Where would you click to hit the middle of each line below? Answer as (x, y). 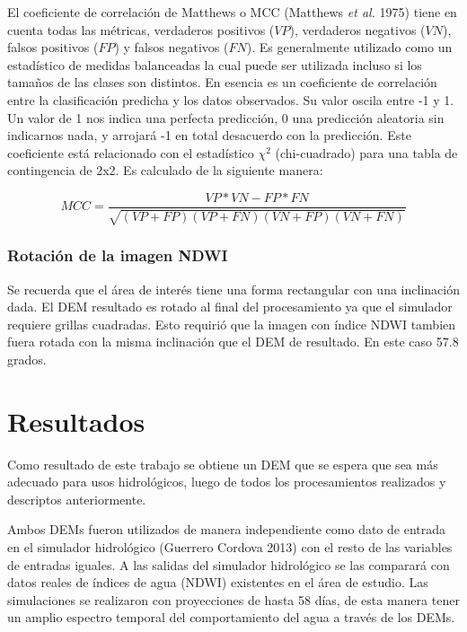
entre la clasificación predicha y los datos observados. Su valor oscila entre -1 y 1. (231, 99)
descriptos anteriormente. (77, 499)
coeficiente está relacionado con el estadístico (131, 152)
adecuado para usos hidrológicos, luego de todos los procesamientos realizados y (227, 482)
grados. (27, 359)
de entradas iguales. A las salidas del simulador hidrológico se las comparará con (229, 564)
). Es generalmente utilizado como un (349, 47)
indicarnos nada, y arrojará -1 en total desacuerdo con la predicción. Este (209, 135)
